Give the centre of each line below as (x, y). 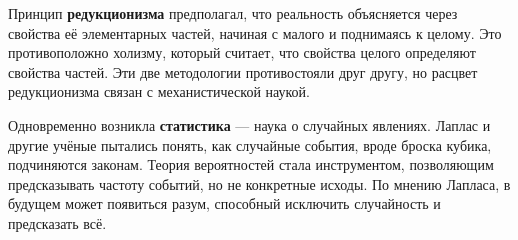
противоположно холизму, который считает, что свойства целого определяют (242, 52)
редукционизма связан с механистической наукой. (159, 91)
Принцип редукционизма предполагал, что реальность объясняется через (233, 13)
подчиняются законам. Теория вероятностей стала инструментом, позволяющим (251, 164)
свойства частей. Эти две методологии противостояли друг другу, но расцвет (243, 71)
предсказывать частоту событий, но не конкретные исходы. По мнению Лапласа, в (259, 183)
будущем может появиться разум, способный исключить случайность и (224, 203)
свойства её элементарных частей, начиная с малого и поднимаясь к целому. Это (255, 32)
